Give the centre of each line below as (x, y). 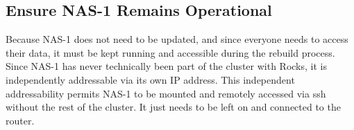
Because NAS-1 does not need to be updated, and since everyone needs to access (177, 39)
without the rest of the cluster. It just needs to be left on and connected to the (173, 107)
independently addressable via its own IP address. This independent (150, 79)
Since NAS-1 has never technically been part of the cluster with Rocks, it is (166, 66)
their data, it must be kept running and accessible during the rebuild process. (170, 52)
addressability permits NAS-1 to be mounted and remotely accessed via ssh (166, 93)
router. (20, 120)
